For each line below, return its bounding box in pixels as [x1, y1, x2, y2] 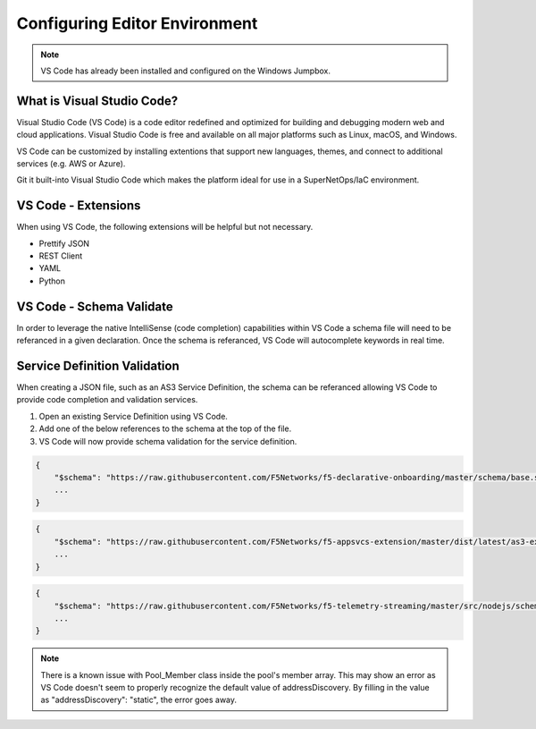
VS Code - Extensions [16, 198, 141, 214]
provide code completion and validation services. [16, 394, 198, 405]
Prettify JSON [38, 238, 89, 249]
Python [38, 275, 66, 286]
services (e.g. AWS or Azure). [16, 158, 126, 169]
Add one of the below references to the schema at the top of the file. [38, 423, 292, 434]
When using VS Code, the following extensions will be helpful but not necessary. [16, 222, 314, 233]
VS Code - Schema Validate [16, 299, 173, 314]
